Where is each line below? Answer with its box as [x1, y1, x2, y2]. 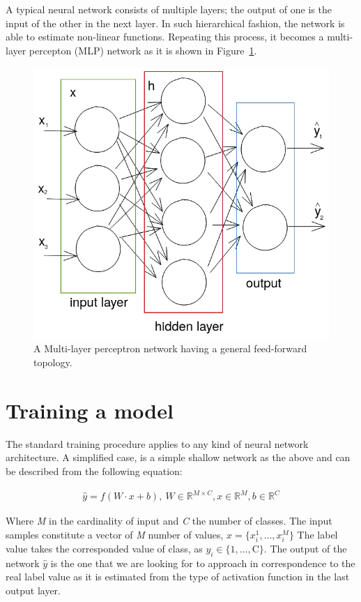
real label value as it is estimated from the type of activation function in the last [6, 569, 350, 584]
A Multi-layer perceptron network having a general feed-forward [33, 341, 307, 356]
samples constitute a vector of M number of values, [6, 527, 224, 541]
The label [297, 527, 338, 541]
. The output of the [263, 541, 347, 555]
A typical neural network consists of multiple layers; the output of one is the [6, 2, 332, 16]
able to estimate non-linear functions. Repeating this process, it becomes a [6, 29, 324, 44]
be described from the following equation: [6, 463, 183, 478]
